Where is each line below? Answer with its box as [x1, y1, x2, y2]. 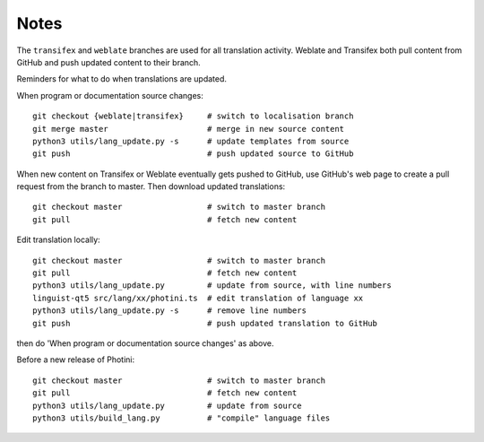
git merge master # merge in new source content [32, 124, 345, 134]
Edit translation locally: [16, 234, 100, 246]
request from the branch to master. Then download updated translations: [16, 181, 286, 192]
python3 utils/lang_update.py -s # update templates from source [32, 135, 350, 146]
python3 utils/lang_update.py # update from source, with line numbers [32, 281, 392, 290]
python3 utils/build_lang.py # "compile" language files [32, 412, 331, 423]
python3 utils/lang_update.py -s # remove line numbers [32, 306, 307, 316]
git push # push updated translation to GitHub [32, 318, 378, 328]
